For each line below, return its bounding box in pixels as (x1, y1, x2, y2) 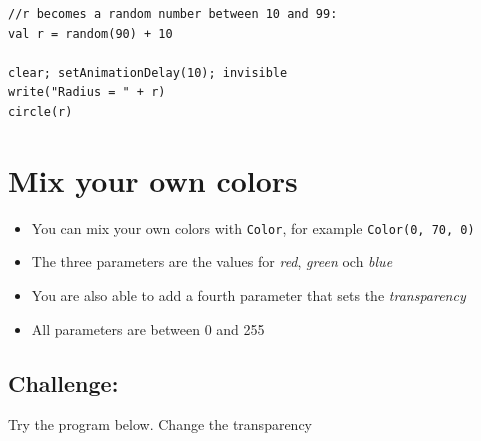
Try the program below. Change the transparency (8, 414, 313, 435)
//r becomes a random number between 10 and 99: (8, 7, 338, 21)
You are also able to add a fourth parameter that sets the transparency (31, 284, 466, 305)
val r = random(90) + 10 (8, 26, 173, 41)
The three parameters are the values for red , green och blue (31, 251, 393, 272)
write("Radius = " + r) (8, 85, 166, 100)
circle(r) (8, 104, 73, 119)
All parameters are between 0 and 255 (31, 318, 265, 339)
